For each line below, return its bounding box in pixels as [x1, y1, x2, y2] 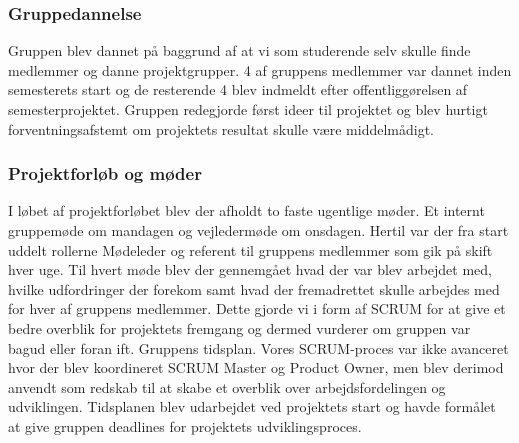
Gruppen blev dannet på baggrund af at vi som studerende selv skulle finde [8, 40, 471, 61]
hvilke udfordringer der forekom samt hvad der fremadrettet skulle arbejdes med [8, 278, 500, 299]
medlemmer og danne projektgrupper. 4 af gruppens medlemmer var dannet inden [8, 59, 512, 80]
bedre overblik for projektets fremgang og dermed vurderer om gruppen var [8, 317, 471, 338]
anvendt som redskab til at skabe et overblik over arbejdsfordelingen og [8, 376, 446, 397]
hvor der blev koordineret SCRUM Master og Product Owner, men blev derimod [8, 357, 504, 378]
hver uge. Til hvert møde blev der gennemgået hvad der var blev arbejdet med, [8, 259, 492, 280]
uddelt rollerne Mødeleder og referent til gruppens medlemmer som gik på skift [8, 239, 493, 260]
